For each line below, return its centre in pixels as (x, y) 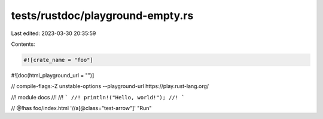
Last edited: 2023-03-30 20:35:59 (54, 33)
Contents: (23, 44)
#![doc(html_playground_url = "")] (53, 75)
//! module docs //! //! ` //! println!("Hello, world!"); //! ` (98, 97)
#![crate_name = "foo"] (59, 60)
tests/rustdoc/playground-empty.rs (102, 15)
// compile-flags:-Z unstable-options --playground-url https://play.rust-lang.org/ (110, 86)
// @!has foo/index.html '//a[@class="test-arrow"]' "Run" (81, 108)
